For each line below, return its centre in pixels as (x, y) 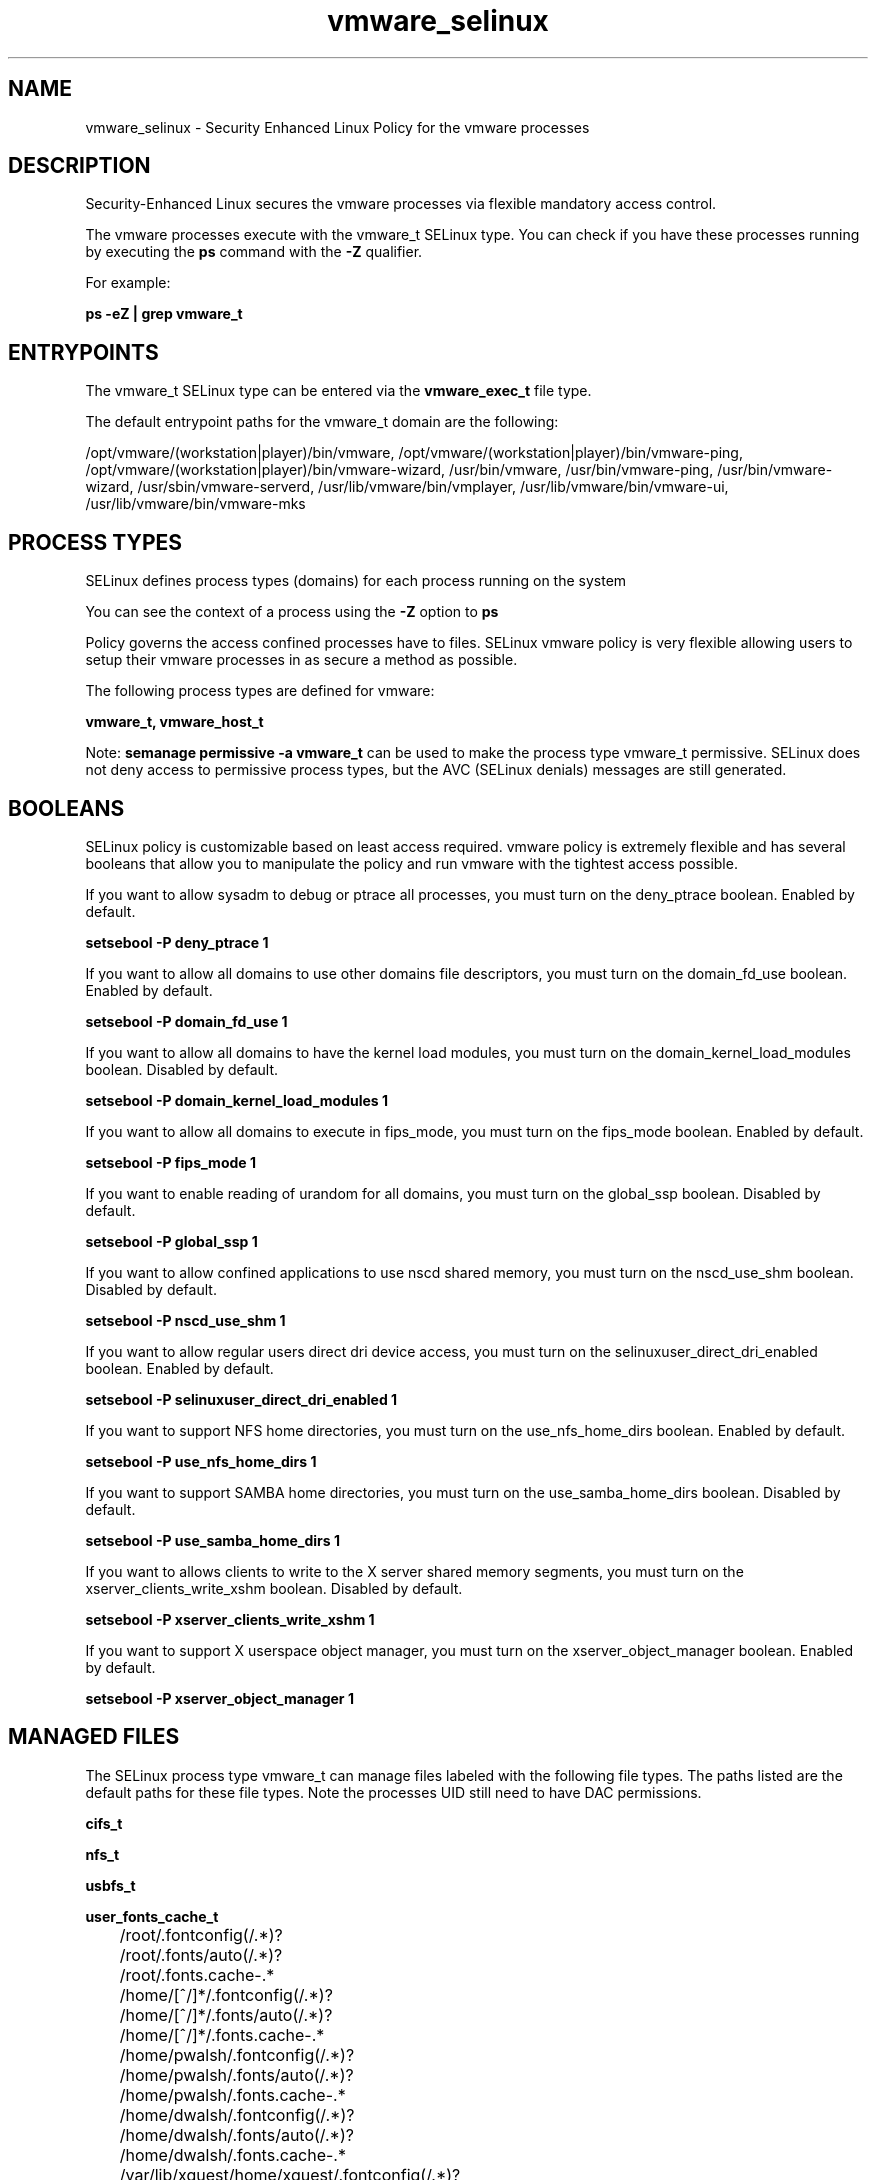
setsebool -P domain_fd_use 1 (186, 1021)
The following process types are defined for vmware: (260, 691)
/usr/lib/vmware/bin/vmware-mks (195, 504)
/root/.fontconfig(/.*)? (201, 1934)
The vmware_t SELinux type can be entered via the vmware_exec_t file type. (338, 391)
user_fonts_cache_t (152, 1916)
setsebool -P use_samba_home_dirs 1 (212, 1540)
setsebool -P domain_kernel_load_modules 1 (237, 1100)
